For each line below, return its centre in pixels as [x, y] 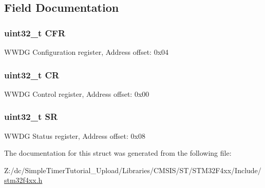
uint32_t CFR [35, 33]
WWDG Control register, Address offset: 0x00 [77, 93]
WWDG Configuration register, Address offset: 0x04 [87, 52]
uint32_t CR [32, 75]
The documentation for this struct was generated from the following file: [118, 153]
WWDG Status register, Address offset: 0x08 [75, 135]
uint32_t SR [31, 117]
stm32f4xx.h [23, 180]
